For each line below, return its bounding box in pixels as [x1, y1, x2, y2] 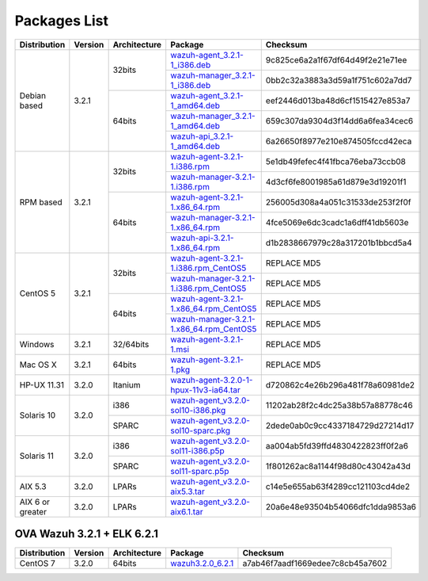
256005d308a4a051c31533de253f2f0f [265, 197, 411, 208]
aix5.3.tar [170, 486, 206, 497]
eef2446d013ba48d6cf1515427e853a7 [265, 95, 411, 106]
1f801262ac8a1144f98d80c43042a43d [265, 461, 411, 472]
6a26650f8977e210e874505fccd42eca [265, 136, 412, 147]
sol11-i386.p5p [170, 445, 225, 456]
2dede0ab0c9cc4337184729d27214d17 [265, 420, 415, 431]
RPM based [19, 197, 62, 208]
